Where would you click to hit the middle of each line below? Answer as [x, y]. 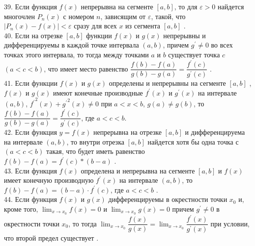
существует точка [194, 54]
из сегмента [143, 26]
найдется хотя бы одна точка [190, 141]
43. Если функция [30, 170]
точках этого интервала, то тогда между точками [76, 54]
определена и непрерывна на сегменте [138, 170]
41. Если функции [31, 83]
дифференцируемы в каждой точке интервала [71, 45]
